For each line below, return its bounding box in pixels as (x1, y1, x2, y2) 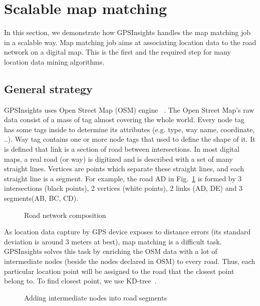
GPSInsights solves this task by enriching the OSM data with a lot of (4, 246, 217, 256)
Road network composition (24, 209, 106, 220)
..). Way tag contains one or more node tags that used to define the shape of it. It (4, 134, 255, 144)
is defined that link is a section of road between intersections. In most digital (4, 144, 239, 154)
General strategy (4, 81, 93, 96)
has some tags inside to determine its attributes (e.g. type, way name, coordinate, (4, 124, 255, 134)
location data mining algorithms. (4, 56, 105, 67)
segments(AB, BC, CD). (4, 193, 79, 203)
